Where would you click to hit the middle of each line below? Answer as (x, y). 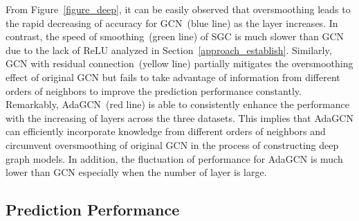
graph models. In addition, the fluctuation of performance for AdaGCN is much (174, 158)
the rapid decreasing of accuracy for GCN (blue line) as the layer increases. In (172, 23)
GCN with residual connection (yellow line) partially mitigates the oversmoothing (179, 63)
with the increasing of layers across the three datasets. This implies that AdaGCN (179, 117)
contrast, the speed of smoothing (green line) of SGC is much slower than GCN (175, 36)
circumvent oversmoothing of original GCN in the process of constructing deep (172, 144)
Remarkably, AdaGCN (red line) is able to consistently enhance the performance (177, 104)
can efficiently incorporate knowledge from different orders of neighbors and (166, 131)
